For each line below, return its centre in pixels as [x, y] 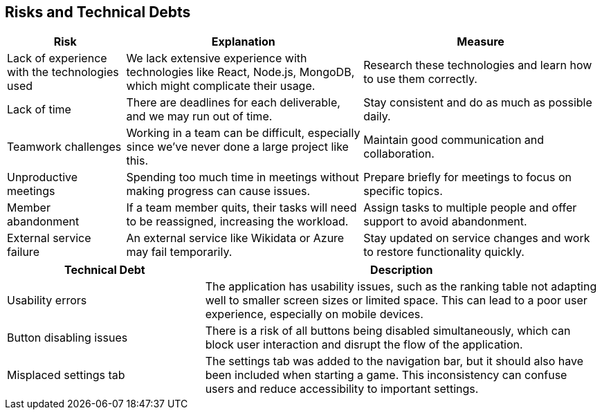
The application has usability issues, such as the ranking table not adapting [401, 287]
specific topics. [403, 191]
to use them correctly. [420, 79]
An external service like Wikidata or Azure [235, 238]
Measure [481, 42]
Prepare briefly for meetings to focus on [467, 177]
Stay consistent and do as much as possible [478, 103]
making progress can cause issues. [218, 191]
